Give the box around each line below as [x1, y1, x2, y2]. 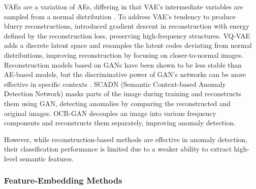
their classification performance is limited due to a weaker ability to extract [4, 144, 232, 154]
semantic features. [19, 153, 74, 163]
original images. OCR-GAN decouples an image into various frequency [4, 108, 217, 118]
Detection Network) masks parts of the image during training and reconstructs [4, 88, 241, 99]
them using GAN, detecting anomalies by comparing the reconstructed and [4, 98, 231, 108]
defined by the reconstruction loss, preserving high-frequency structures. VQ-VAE [4, 30, 251, 40]
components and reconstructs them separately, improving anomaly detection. [4, 117, 236, 128]
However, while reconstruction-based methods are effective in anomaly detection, [4, 134, 248, 144]
